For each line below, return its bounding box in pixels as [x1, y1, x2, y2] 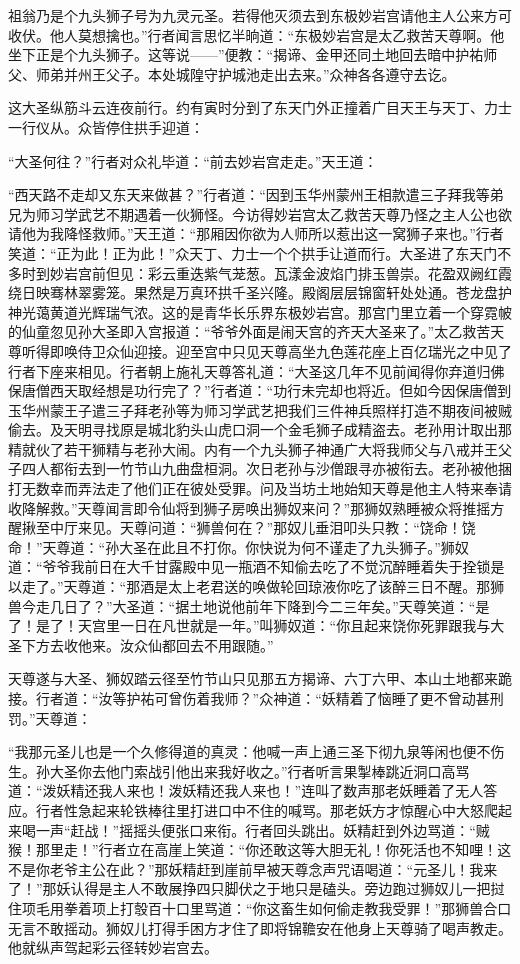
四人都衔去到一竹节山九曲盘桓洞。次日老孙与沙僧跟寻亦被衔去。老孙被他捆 [21, 458, 512, 479]
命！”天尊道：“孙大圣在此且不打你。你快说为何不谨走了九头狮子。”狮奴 [8, 536, 469, 557]
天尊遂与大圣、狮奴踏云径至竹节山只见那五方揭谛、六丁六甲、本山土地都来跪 [8, 668, 512, 689]
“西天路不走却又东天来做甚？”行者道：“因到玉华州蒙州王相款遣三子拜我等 [8, 184, 490, 205]
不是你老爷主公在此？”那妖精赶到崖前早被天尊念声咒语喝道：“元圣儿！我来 [8, 858, 498, 879]
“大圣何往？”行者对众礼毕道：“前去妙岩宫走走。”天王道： [8, 150, 378, 171]
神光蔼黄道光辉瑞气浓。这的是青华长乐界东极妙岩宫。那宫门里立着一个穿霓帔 [8, 301, 512, 322]
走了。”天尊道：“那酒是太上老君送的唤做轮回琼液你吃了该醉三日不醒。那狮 [21, 576, 505, 597]
